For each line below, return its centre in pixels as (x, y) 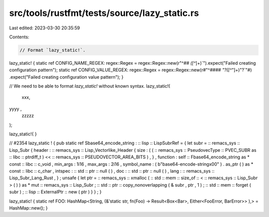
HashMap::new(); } (29, 208)
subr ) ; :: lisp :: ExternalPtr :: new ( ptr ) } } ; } (55, 192)
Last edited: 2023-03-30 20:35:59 (45, 28)
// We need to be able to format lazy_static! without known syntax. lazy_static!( (90, 86)
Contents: (19, 37)
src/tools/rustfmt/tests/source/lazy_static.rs (104, 13)
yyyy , (15, 108)
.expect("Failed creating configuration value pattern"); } (67, 77)
